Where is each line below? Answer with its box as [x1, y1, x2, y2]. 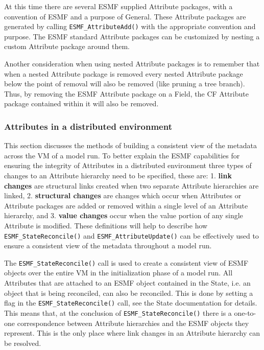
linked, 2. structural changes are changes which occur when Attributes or [4, 190, 242, 201]
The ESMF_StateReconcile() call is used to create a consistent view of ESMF [4, 257, 249, 268]
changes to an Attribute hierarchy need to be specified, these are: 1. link [4, 170, 232, 180]
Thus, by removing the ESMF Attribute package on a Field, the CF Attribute [4, 88, 249, 99]
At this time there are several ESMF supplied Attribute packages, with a [4, 1, 233, 11]
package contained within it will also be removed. [4, 98, 159, 109]
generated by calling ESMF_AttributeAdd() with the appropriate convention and [4, 21, 256, 32]
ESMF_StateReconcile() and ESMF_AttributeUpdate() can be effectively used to [4, 230, 259, 241]
